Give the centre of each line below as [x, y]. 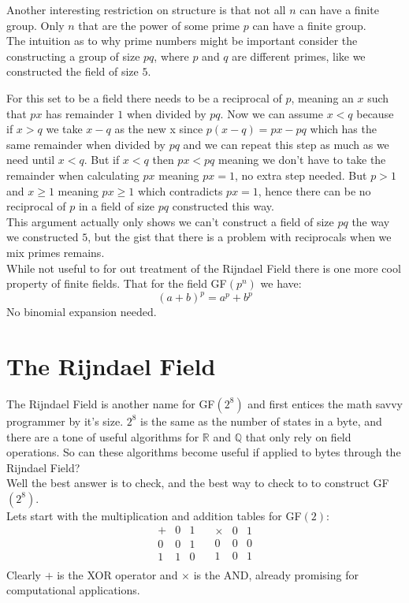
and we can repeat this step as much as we [286, 144]
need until [31, 160]
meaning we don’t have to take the [302, 160]
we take [64, 129]
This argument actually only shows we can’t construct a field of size [170, 221]
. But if [102, 160]
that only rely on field [298, 436]
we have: [281, 283]
